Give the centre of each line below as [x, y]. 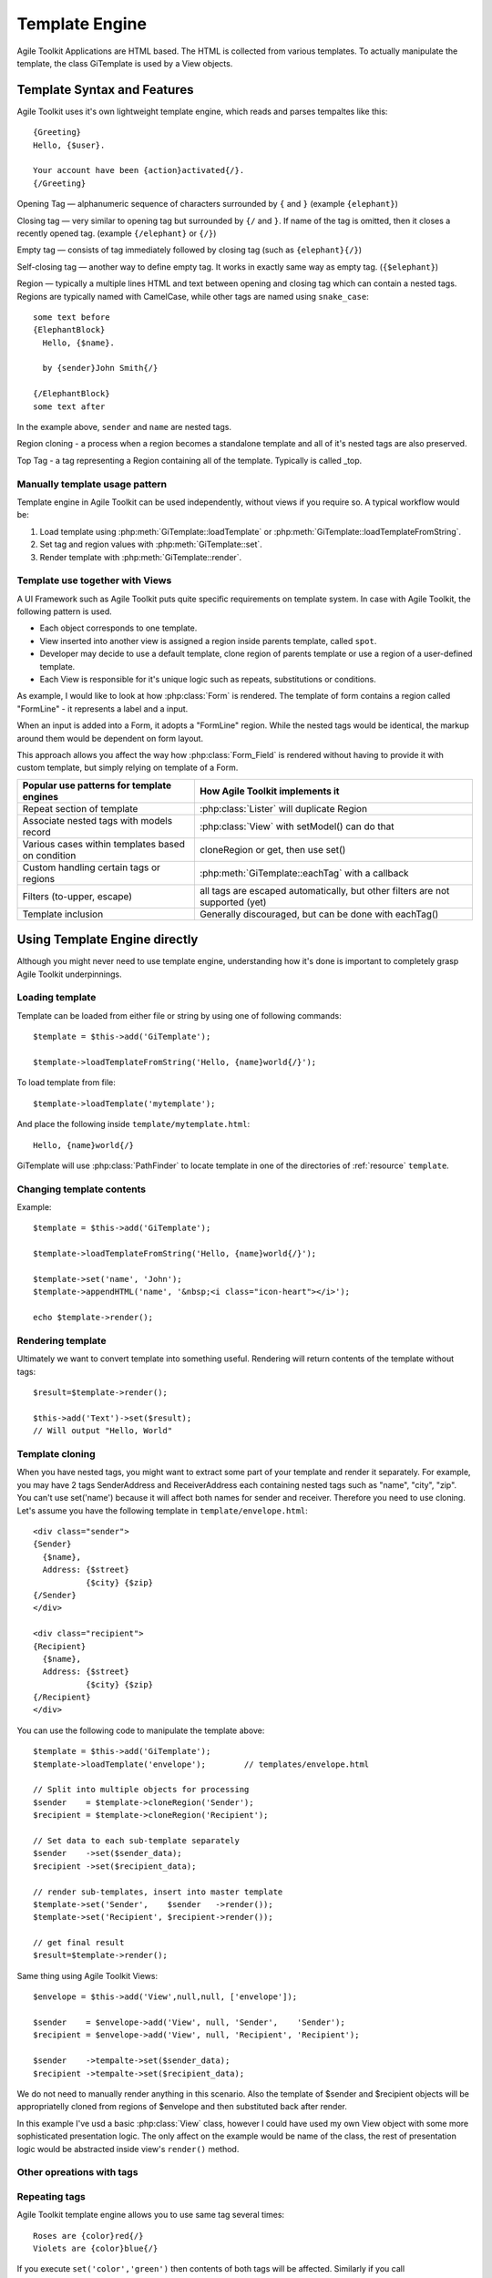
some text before [72, 317]
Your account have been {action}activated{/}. [139, 170]
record [37, 832]
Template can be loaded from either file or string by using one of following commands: [179, 1015]
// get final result [79, 1943]
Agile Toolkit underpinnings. [69, 974]
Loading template [56, 998]
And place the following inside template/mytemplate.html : [133, 1124]
